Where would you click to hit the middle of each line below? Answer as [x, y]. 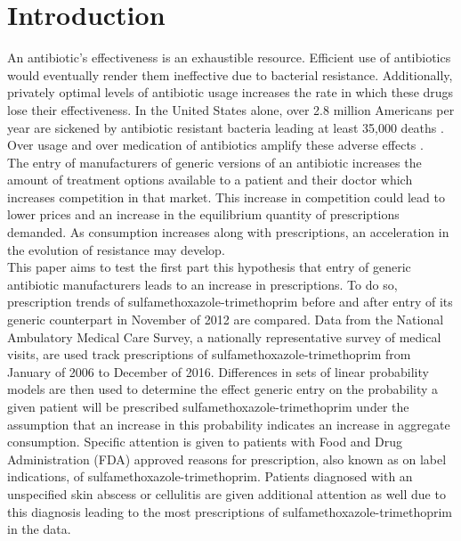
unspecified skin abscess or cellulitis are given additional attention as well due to [226, 493]
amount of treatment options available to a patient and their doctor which [210, 180]
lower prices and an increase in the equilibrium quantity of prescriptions [203, 214]
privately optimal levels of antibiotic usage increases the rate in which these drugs [230, 92]
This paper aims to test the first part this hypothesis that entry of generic [209, 267]
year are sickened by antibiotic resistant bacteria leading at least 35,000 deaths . [226, 127]
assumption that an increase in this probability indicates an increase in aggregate [229, 424]
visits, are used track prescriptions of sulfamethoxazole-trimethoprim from [209, 354]
